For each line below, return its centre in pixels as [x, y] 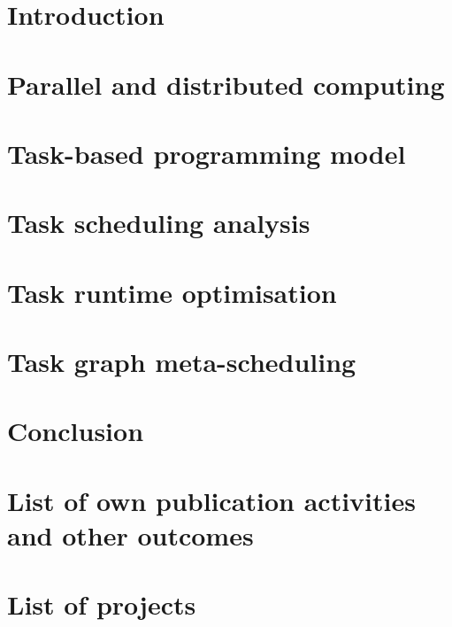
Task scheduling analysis [159, 223]
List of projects [102, 604]
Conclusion [76, 431]
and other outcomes [130, 535]
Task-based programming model [207, 153]
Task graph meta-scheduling [182, 362]
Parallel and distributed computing [226, 84]
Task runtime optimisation [172, 292]
